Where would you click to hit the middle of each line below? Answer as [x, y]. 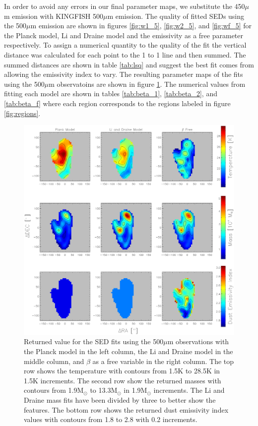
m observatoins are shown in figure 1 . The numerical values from [147, 84]
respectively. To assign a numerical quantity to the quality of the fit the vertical [125, 45]
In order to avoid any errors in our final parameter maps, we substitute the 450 [125, 6]
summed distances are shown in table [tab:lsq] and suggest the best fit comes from [129, 64]
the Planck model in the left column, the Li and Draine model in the [129, 351]
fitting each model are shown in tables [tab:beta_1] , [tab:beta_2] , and [111, 93]
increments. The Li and [189, 390]
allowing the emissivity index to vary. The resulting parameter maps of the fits [124, 74]
